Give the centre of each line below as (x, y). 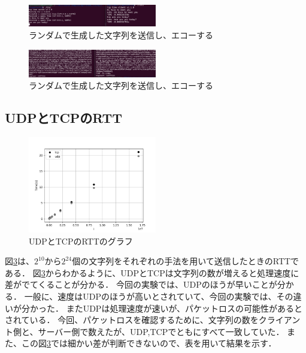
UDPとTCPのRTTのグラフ (81, 241)
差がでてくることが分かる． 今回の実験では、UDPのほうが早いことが (141, 284)
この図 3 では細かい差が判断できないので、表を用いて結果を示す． (149, 343)
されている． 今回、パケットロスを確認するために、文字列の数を (132, 320)
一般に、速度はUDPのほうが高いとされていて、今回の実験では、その (159, 296)
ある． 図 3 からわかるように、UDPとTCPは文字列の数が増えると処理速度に (152, 272)
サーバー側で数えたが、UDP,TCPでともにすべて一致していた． (161, 331)
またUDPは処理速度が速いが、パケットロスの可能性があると (184, 308)
